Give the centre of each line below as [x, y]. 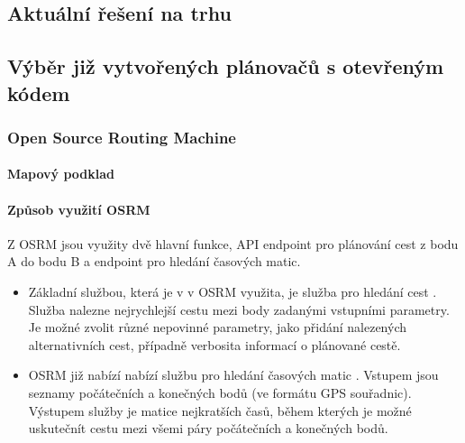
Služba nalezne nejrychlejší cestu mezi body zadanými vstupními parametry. [239, 309]
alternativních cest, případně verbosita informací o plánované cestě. [214, 344]
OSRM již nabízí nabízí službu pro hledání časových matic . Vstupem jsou [233, 375]
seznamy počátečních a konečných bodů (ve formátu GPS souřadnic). [220, 392]
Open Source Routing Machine [122, 137]
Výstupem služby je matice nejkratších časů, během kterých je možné [220, 410]
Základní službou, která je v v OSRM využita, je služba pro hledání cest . [232, 291]
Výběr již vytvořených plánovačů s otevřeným [226, 66]
